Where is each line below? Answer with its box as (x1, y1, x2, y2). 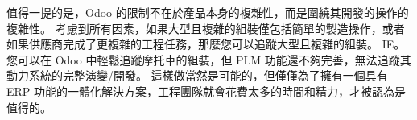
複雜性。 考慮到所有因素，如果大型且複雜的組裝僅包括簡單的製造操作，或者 (6, 19, 405, 36)
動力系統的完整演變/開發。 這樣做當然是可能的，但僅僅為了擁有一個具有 (6, 67, 388, 84)
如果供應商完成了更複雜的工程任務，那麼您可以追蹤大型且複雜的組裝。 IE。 (6, 35, 406, 52)
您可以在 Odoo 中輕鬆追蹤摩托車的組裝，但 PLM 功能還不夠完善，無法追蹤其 (6, 51, 411, 68)
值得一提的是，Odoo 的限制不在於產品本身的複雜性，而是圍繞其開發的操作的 (6, 4, 409, 20)
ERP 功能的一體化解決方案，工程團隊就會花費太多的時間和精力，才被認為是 (6, 82, 407, 99)
